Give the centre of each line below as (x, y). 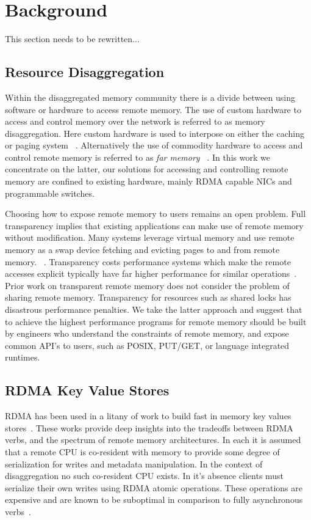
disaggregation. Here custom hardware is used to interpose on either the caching (155, 133)
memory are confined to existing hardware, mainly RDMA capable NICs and (148, 181)
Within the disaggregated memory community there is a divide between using (150, 97)
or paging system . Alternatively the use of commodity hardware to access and (154, 145)
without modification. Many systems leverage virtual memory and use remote (150, 237)
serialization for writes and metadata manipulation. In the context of (134, 463)
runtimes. (23, 357)
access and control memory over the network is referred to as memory (135, 121)
